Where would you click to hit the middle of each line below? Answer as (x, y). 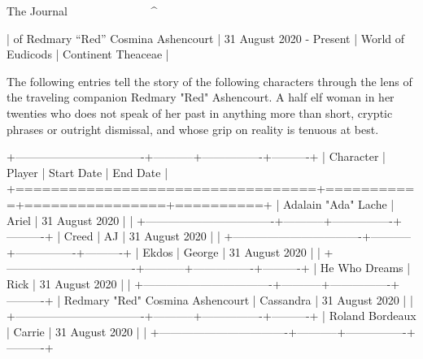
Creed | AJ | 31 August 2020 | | (142, 236)
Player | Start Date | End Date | (87, 172)
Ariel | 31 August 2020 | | (70, 220)
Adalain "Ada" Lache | (338, 203)
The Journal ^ (82, 11)
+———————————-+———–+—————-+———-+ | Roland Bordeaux (211, 316)
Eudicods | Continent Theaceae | (88, 54)
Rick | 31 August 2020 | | (69, 283)
